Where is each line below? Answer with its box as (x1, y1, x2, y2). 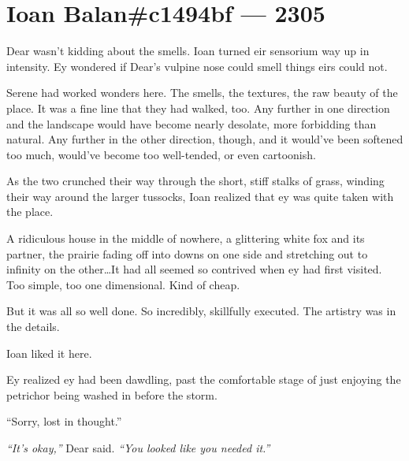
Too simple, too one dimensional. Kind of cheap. (6, 276, 240, 292)
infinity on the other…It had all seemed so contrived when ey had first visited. (6, 261, 382, 277)
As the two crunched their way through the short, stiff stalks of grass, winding (6, 173, 385, 189)
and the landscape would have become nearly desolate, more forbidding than (6, 115, 377, 132)
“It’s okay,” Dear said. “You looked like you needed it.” (6, 440, 270, 455)
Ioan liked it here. (6, 344, 92, 361)
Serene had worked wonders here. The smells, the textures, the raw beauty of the (6, 84, 398, 101)
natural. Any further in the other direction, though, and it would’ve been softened (6, 131, 403, 147)
